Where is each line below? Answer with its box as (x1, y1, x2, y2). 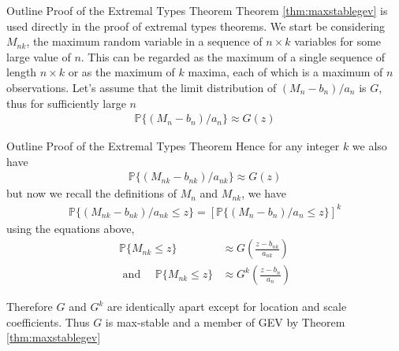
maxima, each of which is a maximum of (188, 64, 383, 80)
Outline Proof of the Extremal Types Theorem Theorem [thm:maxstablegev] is (6, 2, 388, 18)
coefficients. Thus (6, 313, 90, 330)
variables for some (294, 33, 382, 50)
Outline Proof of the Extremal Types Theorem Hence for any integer (6, 138, 340, 154)
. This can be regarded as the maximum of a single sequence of (80, 48, 386, 65)
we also (352, 138, 387, 154)
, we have (241, 185, 286, 201)
